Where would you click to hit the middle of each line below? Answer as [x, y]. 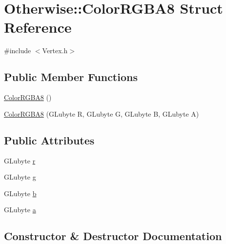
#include [18, 51]
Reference [38, 27]
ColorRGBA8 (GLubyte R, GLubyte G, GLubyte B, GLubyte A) [102, 113]
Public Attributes [49, 140]
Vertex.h [55, 51]
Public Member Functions [71, 77]
